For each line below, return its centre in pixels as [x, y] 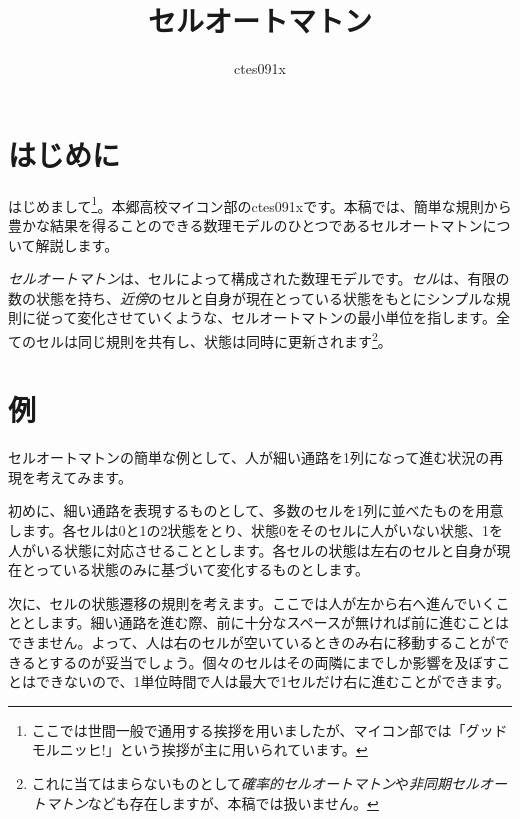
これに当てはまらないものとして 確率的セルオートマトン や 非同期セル [255, 782]
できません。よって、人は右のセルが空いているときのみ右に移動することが [252, 642]
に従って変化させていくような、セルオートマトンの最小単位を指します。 [258, 317]
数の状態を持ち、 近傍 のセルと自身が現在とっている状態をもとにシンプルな [252, 297]
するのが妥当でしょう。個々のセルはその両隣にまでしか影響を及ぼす [273, 661]
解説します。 [77, 244]
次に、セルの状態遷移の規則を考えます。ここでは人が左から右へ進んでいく [252, 602]
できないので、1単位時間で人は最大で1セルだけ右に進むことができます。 [273, 681]
